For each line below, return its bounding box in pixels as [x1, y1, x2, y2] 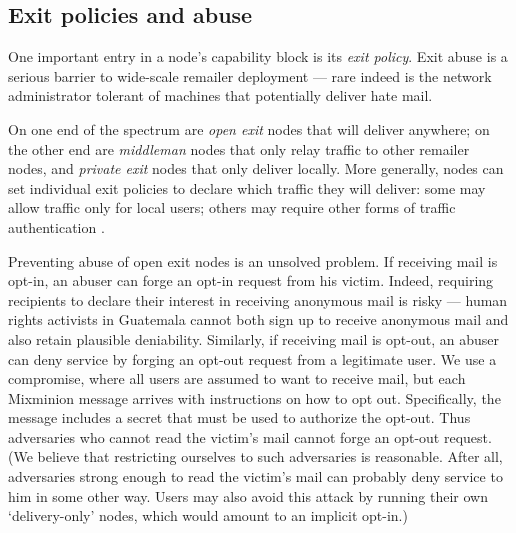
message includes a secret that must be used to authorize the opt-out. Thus [8, 407, 471, 428]
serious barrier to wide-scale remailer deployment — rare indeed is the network [8, 65, 492, 86]
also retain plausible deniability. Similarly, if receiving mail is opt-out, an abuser [8, 328, 499, 349]
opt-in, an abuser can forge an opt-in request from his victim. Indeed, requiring [8, 270, 494, 291]
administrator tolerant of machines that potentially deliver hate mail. [8, 85, 433, 106]
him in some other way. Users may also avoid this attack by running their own [8, 485, 489, 506]
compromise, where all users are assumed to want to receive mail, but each [8, 368, 466, 389]
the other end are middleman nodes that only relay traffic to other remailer [8, 138, 470, 159]
